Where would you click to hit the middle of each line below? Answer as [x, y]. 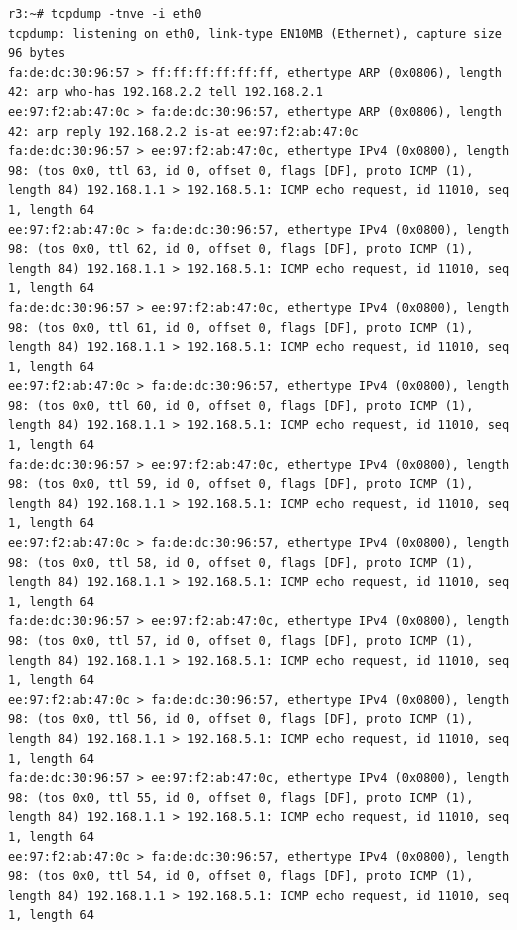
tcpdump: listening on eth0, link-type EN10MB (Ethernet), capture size [255, 33]
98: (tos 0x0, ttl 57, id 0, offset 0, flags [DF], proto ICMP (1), [241, 641]
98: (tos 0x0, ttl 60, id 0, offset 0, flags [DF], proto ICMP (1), [241, 405]
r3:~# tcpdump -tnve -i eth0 [105, 14]
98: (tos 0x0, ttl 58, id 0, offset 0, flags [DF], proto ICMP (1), [241, 562]
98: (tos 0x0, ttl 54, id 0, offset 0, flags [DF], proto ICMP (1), [241, 876]
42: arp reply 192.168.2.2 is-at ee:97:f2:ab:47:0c [183, 131]
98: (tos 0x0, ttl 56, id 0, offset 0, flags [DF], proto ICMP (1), [241, 719]
